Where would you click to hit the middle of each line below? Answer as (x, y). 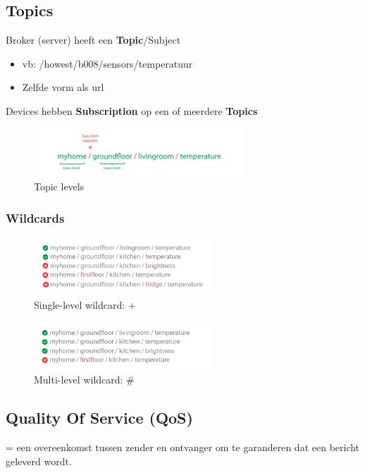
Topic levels (59, 186)
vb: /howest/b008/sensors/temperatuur (107, 63)
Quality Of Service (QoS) (99, 418)
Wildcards (35, 217)
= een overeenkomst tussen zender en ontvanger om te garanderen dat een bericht (183, 447)
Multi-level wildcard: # (84, 380)
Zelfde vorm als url (63, 87)
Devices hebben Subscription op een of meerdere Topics (132, 110)
